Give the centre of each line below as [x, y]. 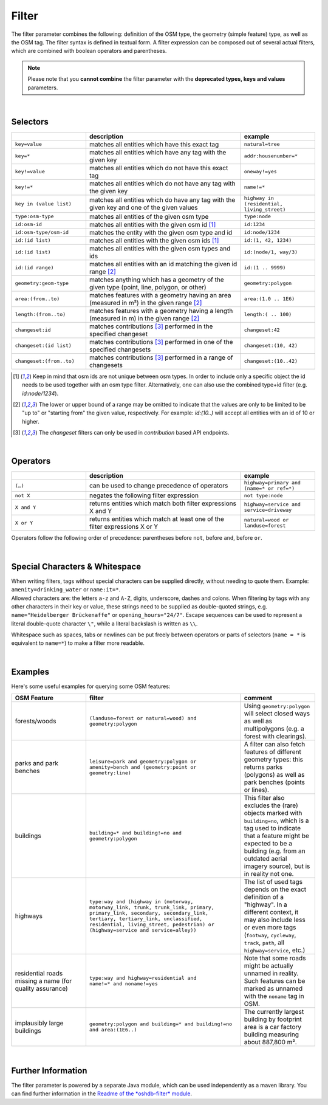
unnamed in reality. [271, 974]
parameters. [43, 88]
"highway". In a [266, 904]
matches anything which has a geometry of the [156, 280]
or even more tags [270, 928]
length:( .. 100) [268, 315]
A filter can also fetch [275, 745]
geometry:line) [110, 773]
